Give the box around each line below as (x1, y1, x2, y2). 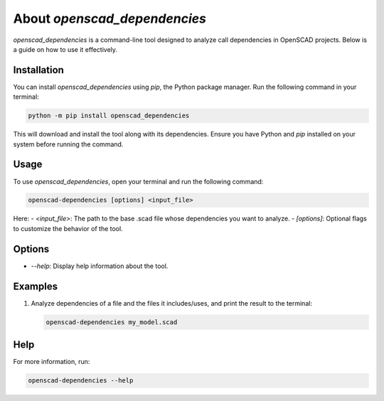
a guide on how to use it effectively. (13, 45, 117, 53)
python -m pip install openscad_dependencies (28, 112, 190, 120)
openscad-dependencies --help (28, 377, 134, 385)
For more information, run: (13, 358, 90, 366)
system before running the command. (13, 139, 124, 149)
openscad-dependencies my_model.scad (46, 318, 178, 326)
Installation (13, 64, 64, 76)
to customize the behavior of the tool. (13, 224, 124, 232)
